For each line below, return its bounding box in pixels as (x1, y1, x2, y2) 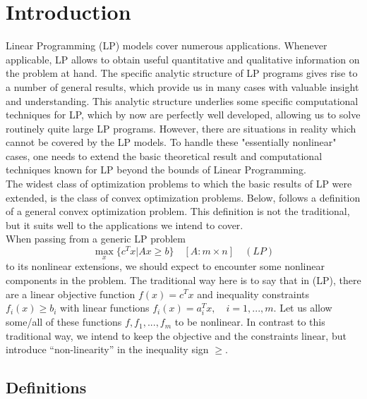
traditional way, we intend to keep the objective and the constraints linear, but (6, 328, 347, 343)
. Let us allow (273, 300, 332, 315)
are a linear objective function (6, 286, 136, 301)
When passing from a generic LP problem (6, 231, 186, 246)
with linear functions (60, 300, 150, 315)
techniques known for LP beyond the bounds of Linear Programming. (6, 162, 306, 177)
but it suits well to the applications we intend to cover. (6, 217, 243, 232)
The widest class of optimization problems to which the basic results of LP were (6, 176, 352, 191)
